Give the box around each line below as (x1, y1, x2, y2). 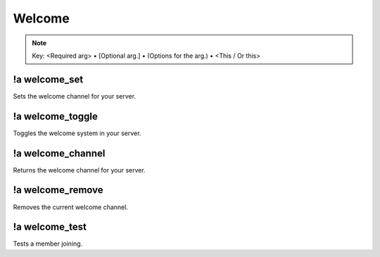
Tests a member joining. (13, 239, 83, 248)
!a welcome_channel (13, 147, 106, 159)
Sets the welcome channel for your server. (13, 92, 137, 100)
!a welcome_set (13, 73, 84, 85)
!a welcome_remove (13, 184, 103, 196)
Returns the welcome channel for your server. (13, 165, 146, 174)
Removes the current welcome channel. (13, 203, 128, 211)
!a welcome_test (13, 221, 87, 233)
